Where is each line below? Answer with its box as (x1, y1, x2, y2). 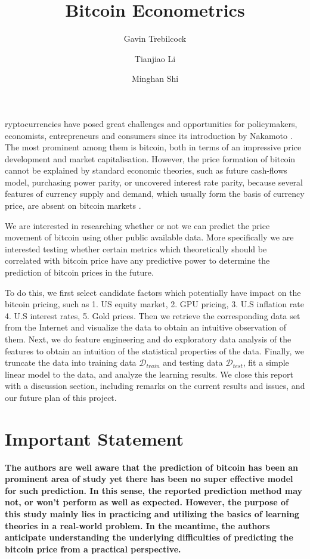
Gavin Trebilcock (123, 32, 187, 45)
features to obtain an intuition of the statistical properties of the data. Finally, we (5, 344, 304, 357)
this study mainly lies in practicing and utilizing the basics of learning (5, 508, 299, 520)
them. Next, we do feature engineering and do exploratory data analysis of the (5, 333, 292, 345)
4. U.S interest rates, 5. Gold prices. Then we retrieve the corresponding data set (5, 309, 300, 322)
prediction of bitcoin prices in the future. (5, 266, 154, 279)
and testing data (163, 356, 223, 369)
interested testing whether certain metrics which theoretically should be (5, 242, 267, 255)
